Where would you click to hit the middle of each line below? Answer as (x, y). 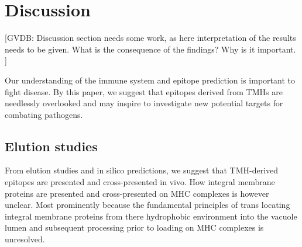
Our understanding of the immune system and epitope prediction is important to (150, 80)
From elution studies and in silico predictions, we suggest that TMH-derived (142, 170)
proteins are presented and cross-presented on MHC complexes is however (137, 193)
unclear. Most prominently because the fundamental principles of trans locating (147, 205)
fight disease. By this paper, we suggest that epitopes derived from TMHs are (144, 91)
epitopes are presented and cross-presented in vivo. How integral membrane (140, 182)
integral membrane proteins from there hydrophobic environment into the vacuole (151, 216)
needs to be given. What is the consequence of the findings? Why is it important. (150, 49)
